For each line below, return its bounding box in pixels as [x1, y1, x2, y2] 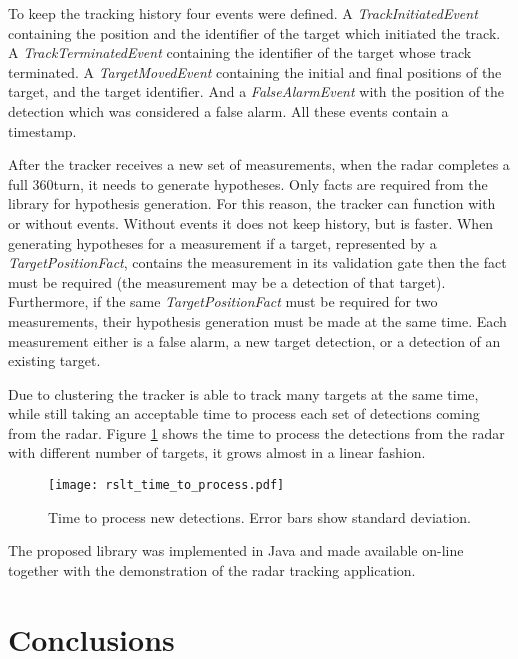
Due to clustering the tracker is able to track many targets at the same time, [8, 383, 479, 404]
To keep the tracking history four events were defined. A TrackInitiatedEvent [8, 3, 478, 23]
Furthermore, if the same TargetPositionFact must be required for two [8, 291, 438, 312]
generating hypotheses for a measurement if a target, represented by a [8, 232, 437, 253]
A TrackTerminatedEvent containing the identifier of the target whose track [8, 42, 472, 63]
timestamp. [8, 120, 77, 141]
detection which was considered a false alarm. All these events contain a [8, 100, 449, 121]
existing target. [8, 350, 101, 371]
